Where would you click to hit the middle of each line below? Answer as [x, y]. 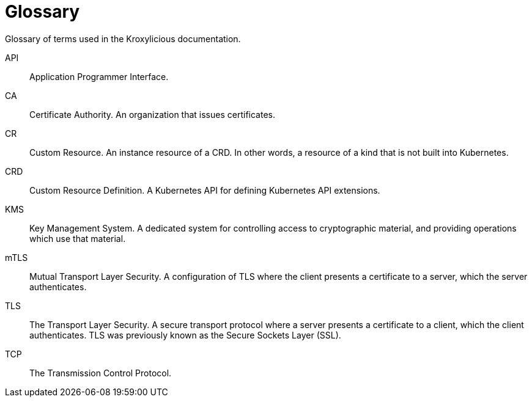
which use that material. [78, 238]
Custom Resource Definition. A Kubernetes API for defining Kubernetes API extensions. [205, 190]
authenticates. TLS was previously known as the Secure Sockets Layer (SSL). [185, 335]
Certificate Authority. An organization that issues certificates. [152, 114]
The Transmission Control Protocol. [101, 373]
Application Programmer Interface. [99, 76]
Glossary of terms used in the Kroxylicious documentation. [123, 38]
